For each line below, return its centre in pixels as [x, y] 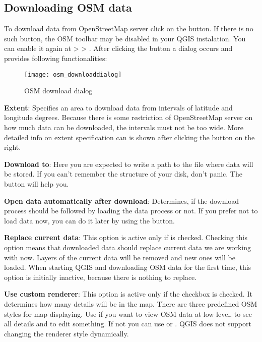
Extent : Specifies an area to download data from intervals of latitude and [118, 107]
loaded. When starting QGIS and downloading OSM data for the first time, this [128, 267]
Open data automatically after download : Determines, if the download [122, 201]
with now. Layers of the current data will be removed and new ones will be [120, 257]
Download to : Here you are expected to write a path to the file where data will [129, 164]
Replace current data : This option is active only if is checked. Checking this [126, 237]
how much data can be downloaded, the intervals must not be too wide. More [124, 127]
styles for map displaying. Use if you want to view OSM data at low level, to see [128, 313]
